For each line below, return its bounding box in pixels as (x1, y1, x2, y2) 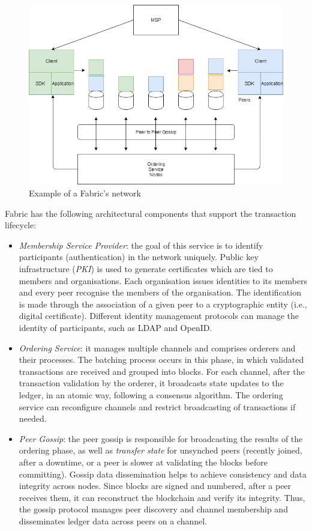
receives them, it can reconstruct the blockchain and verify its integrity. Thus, (19, 491, 305, 503)
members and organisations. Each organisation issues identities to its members (19, 274, 307, 287)
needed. (19, 412, 47, 425)
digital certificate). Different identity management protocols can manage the (19, 309, 299, 322)
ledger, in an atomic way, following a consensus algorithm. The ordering (19, 388, 283, 401)
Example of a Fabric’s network (29, 187, 141, 199)
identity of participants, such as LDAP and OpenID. (19, 321, 212, 333)
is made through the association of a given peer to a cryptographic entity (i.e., (19, 297, 307, 310)
